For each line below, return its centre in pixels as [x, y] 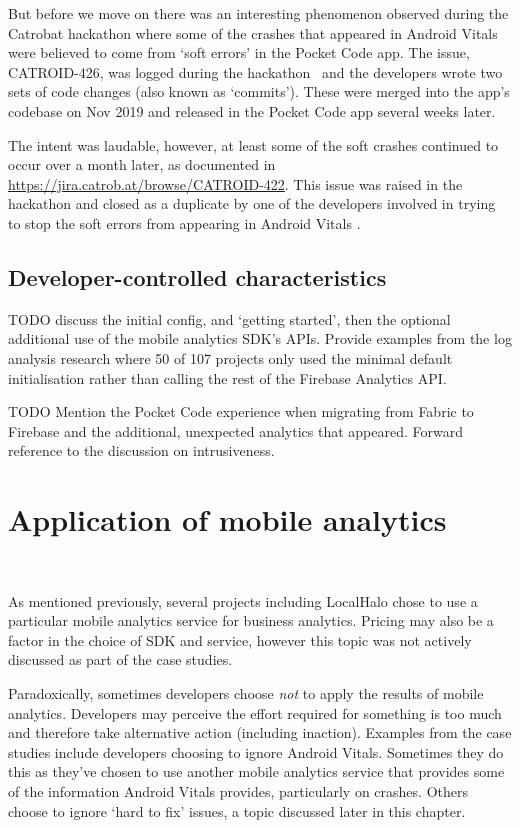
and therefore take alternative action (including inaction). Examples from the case [260, 732]
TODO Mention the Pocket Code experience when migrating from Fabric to [241, 411]
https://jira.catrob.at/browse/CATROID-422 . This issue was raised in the [235, 183]
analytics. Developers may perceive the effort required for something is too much [255, 712]
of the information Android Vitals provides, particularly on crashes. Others [238, 790]
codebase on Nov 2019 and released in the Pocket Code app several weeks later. [252, 110]
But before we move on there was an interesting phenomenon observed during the [258, 13]
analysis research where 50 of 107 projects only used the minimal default [230, 357]
